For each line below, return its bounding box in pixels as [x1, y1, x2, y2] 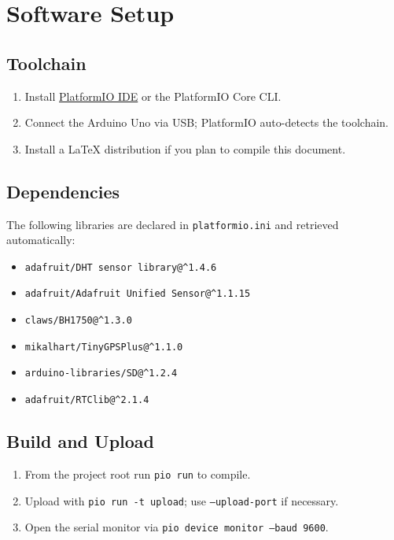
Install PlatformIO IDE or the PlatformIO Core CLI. [24, 87, 282, 104]
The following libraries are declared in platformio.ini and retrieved [6, 216, 339, 232]
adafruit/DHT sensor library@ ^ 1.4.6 [24, 261, 217, 273]
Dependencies [6, 179, 120, 203]
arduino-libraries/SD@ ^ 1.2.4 [24, 368, 178, 379]
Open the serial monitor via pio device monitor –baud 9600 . [24, 519, 329, 535]
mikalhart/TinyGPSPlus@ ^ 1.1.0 [24, 341, 183, 353]
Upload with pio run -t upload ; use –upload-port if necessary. [24, 492, 339, 509]
